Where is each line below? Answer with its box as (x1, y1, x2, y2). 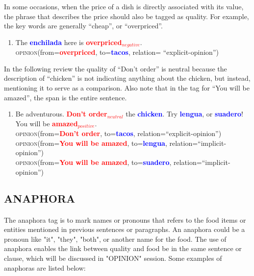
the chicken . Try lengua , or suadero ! (126, 109, 243, 119)
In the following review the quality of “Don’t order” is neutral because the (4, 63, 227, 73)
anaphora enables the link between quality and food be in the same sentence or (4, 243, 242, 253)
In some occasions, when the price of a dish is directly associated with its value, (4, 1, 244, 11)
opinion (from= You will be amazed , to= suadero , (15, 157, 172, 167)
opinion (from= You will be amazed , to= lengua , (15, 138, 167, 148)
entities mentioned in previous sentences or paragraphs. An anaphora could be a (4, 224, 245, 234)
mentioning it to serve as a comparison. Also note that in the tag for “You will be (4, 83, 250, 93)
